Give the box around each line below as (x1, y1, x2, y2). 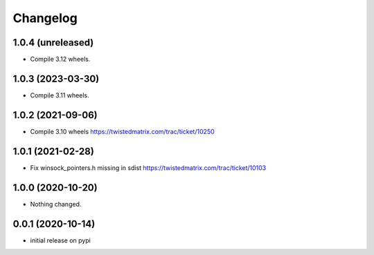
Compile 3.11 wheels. (30, 91, 89, 100)
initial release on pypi (30, 236, 91, 245)
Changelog (12, 10, 78, 26)
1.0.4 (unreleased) (12, 37, 94, 48)
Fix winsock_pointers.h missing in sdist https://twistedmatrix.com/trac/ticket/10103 (30, 163, 267, 172)
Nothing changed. (30, 200, 82, 208)
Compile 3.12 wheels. (30, 55, 91, 64)
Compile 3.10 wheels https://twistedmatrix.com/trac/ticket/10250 (30, 127, 215, 135)
